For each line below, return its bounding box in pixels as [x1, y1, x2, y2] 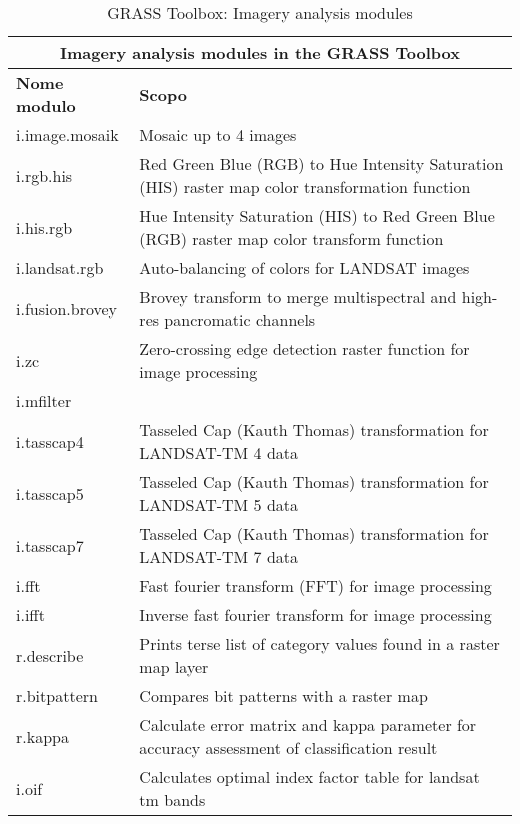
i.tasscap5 [16, 481, 84, 505]
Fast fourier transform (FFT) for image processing [139, 574, 492, 597]
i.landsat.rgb [16, 256, 104, 279]
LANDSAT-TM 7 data [139, 545, 299, 568]
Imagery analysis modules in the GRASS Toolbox [60, 41, 460, 64]
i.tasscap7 [16, 533, 84, 557]
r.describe [16, 643, 84, 667]
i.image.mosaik [16, 123, 119, 146]
